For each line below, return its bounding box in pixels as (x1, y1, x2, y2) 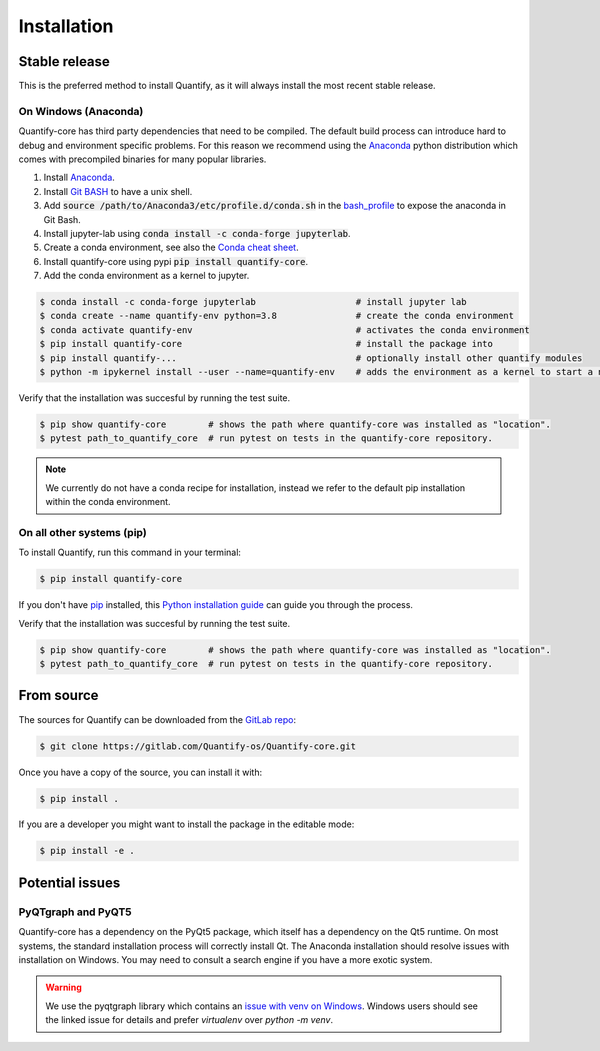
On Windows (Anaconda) (18, 104, 144, 118)
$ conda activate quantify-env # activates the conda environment (39, 324, 530, 335)
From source (18, 687, 99, 704)
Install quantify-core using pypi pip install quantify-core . (43, 255, 309, 267)
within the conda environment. (45, 496, 171, 508)
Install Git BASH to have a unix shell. (43, 185, 193, 197)
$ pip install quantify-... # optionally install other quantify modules (39, 352, 583, 364)
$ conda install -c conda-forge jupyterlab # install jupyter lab (39, 296, 467, 308)
